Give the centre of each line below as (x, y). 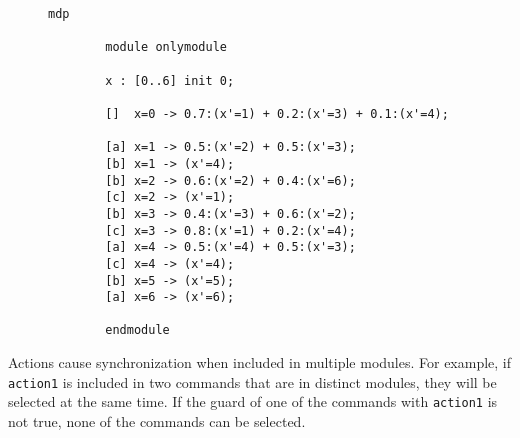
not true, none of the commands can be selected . (157, 421)
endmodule (137, 330)
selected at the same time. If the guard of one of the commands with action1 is (253, 401)
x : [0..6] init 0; (170, 80)
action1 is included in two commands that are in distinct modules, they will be (252, 381)
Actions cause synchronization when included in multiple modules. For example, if (260, 362)
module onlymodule (166, 47)
